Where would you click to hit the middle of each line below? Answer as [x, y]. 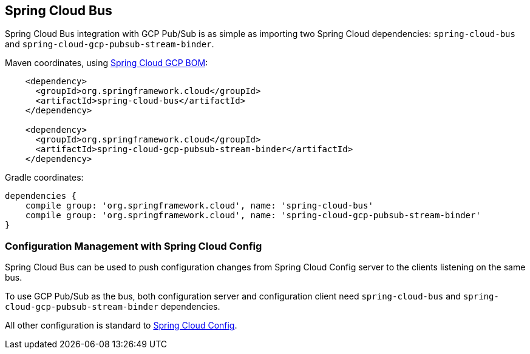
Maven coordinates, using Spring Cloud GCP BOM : [107, 63]
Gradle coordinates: [44, 178]
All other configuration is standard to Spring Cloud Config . [121, 326]
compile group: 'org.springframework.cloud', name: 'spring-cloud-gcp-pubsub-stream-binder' [253, 215]
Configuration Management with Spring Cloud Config [134, 246]
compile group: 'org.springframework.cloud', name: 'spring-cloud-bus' [199, 206]
